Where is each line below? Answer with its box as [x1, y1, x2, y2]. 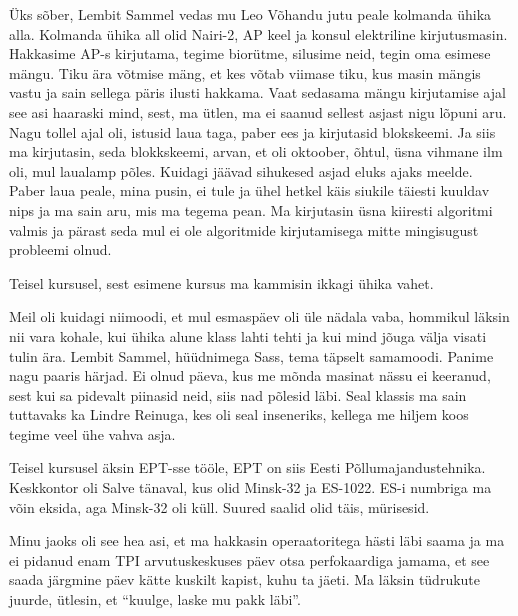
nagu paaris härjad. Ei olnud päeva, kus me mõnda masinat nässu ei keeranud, [9, 365, 491, 386]
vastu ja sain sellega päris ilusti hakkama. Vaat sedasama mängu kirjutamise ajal [9, 82, 506, 103]
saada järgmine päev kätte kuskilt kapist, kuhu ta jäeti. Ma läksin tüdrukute [9, 569, 481, 590]
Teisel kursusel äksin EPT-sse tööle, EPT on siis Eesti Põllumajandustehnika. [9, 457, 486, 478]
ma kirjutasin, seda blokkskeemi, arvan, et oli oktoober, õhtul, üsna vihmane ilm [9, 141, 503, 162]
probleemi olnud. [9, 239, 112, 260]
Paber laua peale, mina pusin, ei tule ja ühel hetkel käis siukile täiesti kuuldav [9, 180, 490, 201]
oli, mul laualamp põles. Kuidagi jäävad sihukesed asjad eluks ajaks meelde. [9, 160, 473, 181]
